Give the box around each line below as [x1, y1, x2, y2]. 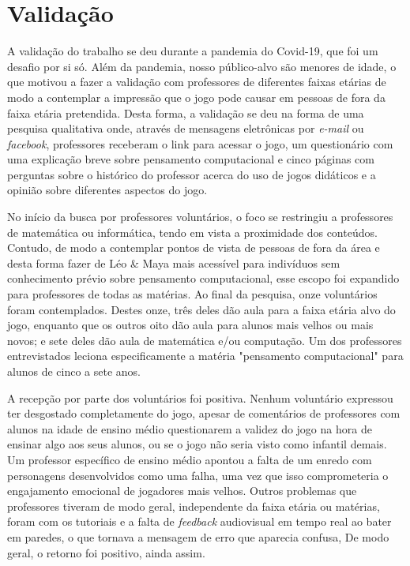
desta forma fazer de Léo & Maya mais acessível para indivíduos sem [7, 254, 340, 271]
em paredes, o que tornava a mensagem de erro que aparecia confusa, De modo [7, 528, 389, 545]
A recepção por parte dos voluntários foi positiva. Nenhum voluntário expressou [7, 389, 393, 406]
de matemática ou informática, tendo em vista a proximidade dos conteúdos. [7, 223, 378, 240]
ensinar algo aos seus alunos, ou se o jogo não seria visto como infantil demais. [7, 436, 387, 452]
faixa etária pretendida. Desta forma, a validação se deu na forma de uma [7, 104, 364, 121]
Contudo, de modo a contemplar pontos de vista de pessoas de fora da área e [7, 239, 380, 256]
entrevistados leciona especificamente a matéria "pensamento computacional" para [7, 347, 404, 364]
